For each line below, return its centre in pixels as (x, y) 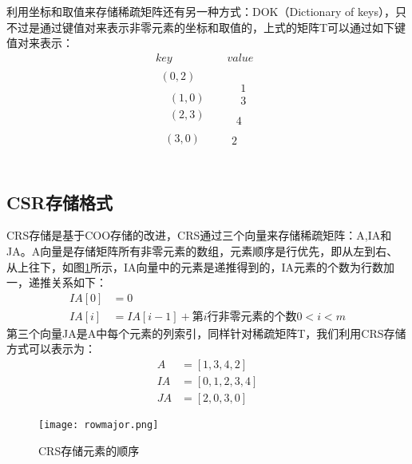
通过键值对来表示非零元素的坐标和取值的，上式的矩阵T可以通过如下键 (223, 27)
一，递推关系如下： (57, 282)
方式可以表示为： (51, 349)
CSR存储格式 (59, 202)
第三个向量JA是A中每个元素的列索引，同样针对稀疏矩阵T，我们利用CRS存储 (206, 333)
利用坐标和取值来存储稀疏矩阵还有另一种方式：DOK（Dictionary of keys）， (201, 11)
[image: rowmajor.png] (99, 425)
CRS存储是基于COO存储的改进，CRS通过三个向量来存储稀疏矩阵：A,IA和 (199, 235)
